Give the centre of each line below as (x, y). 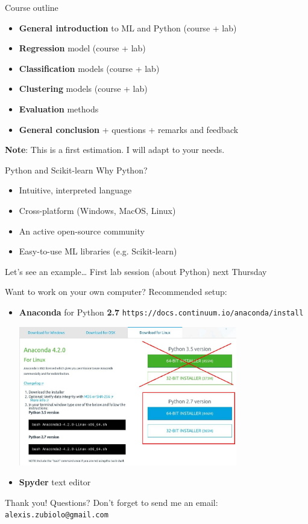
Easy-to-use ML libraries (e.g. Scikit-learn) (98, 251)
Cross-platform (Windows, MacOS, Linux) (97, 210)
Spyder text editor (55, 482)
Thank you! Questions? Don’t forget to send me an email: (112, 502)
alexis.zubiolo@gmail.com (57, 515)
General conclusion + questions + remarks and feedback (129, 129)
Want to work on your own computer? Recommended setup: (116, 292)
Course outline (32, 7)
